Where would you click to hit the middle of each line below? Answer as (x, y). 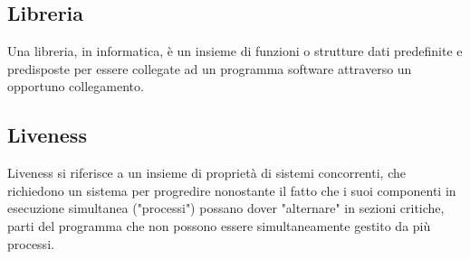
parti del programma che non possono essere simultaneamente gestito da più (219, 225)
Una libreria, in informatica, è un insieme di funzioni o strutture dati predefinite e (235, 51)
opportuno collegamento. (76, 86)
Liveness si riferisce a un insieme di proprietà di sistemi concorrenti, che (206, 173)
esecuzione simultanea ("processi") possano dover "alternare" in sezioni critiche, (226, 208)
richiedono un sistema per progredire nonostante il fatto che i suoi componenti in (232, 190)
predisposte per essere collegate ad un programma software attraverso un (210, 68)
